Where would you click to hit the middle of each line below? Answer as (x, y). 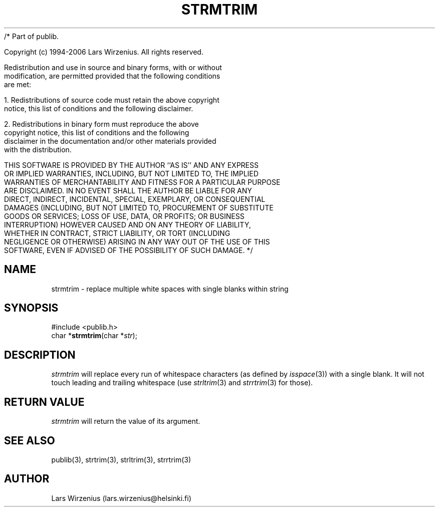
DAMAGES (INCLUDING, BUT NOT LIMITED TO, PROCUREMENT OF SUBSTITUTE (139, 207)
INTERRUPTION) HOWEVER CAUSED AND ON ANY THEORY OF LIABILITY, (128, 224)
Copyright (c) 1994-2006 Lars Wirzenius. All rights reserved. (104, 52)
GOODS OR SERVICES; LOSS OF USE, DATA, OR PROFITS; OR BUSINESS (124, 216)
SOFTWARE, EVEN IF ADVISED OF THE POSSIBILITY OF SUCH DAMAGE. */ (129, 250)
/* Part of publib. (32, 36)
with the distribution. (38, 149)
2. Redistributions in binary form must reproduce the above (101, 124)
